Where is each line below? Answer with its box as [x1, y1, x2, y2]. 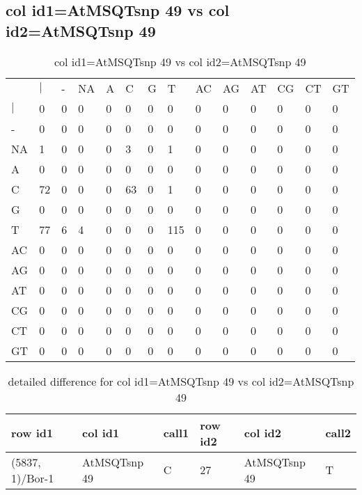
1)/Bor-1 [11, 469, 54, 486]
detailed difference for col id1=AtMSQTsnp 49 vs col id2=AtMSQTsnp [8, 372, 354, 389]
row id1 [11, 425, 54, 441]
